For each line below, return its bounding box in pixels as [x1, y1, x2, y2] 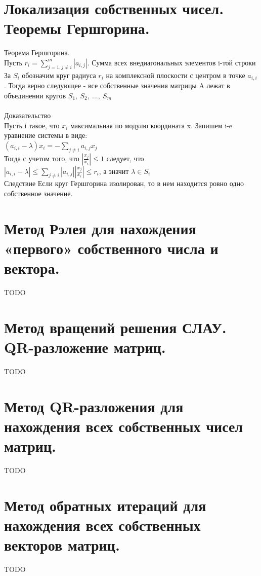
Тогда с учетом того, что [4, 153, 79, 163]
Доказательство [4, 110, 51, 120]
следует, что [106, 153, 144, 163]
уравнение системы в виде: [4, 130, 88, 140]
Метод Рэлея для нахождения [4, 218, 196, 238]
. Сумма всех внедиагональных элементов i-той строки [87, 57, 256, 67]
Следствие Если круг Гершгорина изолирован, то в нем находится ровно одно [4, 178, 244, 189]
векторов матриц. [4, 534, 120, 555]
